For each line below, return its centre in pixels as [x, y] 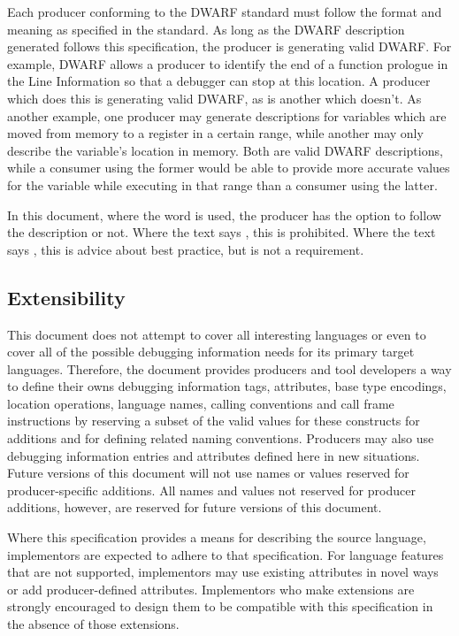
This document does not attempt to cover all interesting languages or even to [217, 334]
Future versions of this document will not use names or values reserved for [208, 473]
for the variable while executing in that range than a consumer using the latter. [222, 184]
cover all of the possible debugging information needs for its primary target [211, 352]
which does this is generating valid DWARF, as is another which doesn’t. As [214, 98]
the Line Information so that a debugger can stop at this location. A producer [219, 81]
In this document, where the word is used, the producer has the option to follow [224, 215]
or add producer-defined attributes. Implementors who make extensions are [211, 589]
